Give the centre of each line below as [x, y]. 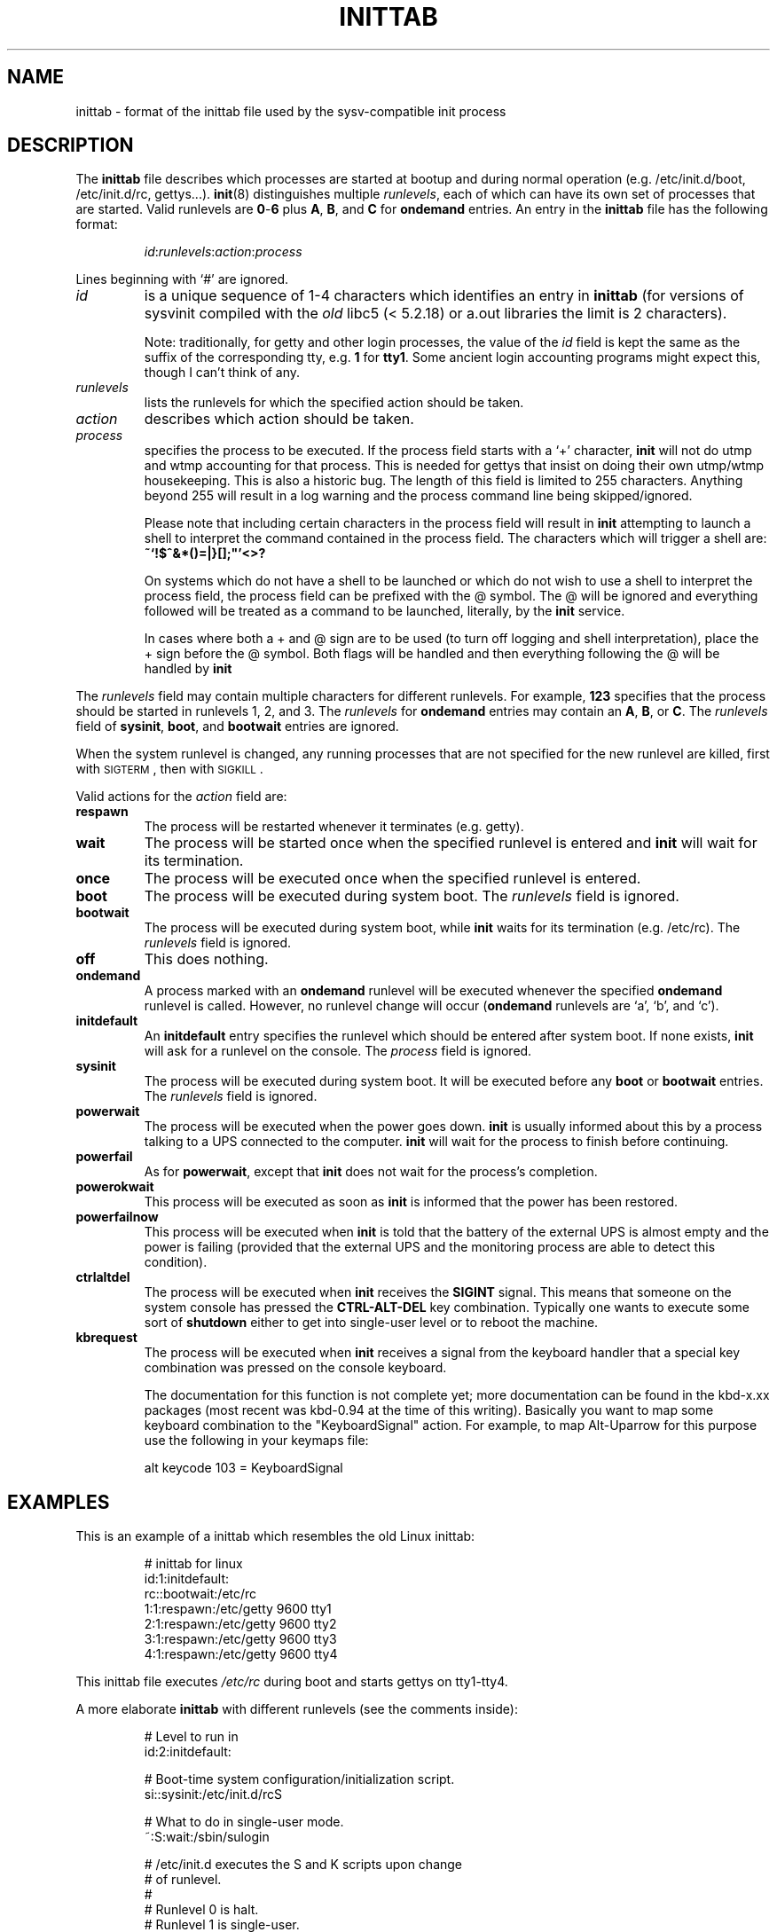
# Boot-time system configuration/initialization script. [299, 1779]
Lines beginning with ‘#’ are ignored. [182, 279]
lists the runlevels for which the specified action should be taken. [334, 403]
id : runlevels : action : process [223, 252]
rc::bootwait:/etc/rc [200, 1594]
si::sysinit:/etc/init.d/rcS [213, 1795]
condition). [176, 1262]
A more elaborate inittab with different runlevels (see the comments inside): [297, 1709]
